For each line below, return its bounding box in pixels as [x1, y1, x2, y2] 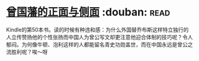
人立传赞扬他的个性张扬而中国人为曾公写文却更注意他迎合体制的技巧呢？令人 [6, 33, 193, 40]
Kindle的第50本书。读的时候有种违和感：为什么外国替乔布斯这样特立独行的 [6, 26, 189, 33]
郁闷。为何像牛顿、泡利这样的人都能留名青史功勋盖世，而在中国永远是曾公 [6, 41, 188, 48]
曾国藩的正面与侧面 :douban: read [6, 5, 171, 19]
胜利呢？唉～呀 [11, 48, 48, 55]
